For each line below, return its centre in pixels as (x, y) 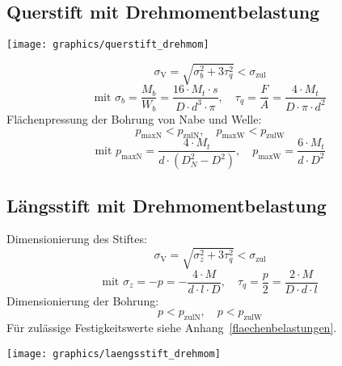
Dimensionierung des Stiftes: (77, 239)
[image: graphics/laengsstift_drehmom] (114, 353)
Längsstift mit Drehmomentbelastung (167, 205)
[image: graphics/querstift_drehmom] (108, 45)
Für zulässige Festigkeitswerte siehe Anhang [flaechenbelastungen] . (172, 328)
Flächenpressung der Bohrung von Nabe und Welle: (134, 118)
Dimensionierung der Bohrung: (83, 300)
